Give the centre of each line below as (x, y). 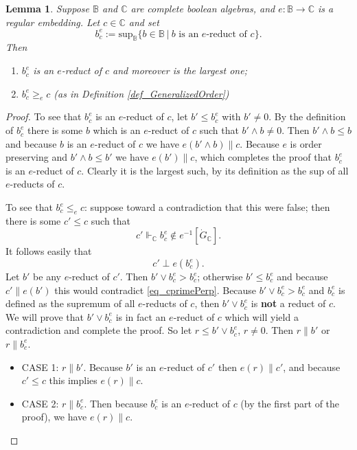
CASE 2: (40, 403)
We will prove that (45, 316)
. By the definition (307, 116)
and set (144, 22)
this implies (73, 380)
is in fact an (141, 316)
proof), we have (54, 417)
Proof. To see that (44, 116)
